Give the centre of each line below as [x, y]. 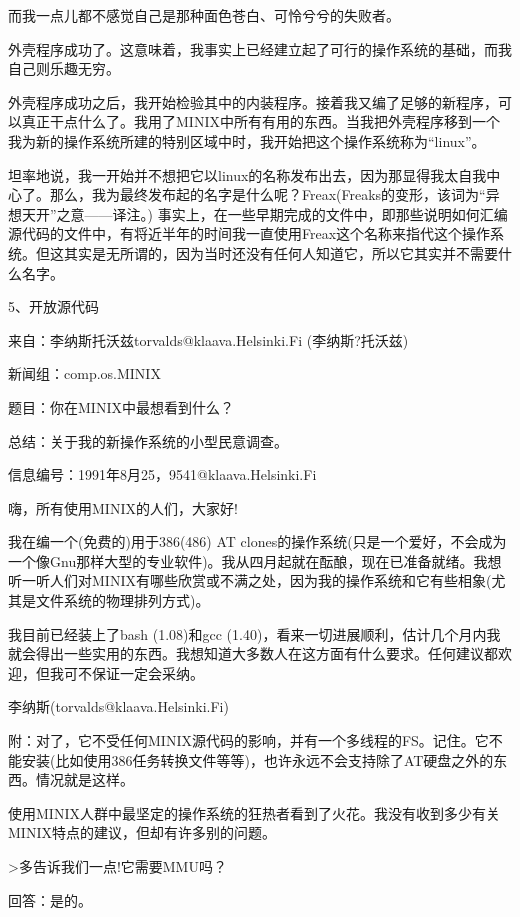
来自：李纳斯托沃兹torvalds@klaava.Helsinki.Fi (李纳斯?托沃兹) [208, 339]
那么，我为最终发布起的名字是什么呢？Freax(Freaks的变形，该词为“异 [274, 194]
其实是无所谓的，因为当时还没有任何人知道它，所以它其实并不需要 [280, 252]
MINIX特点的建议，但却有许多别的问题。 [142, 832]
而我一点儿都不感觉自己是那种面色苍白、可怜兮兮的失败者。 [204, 15]
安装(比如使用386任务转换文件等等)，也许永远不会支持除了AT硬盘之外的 [257, 759]
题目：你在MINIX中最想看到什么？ [121, 406]
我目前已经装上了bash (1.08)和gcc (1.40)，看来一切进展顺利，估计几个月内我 [254, 633]
